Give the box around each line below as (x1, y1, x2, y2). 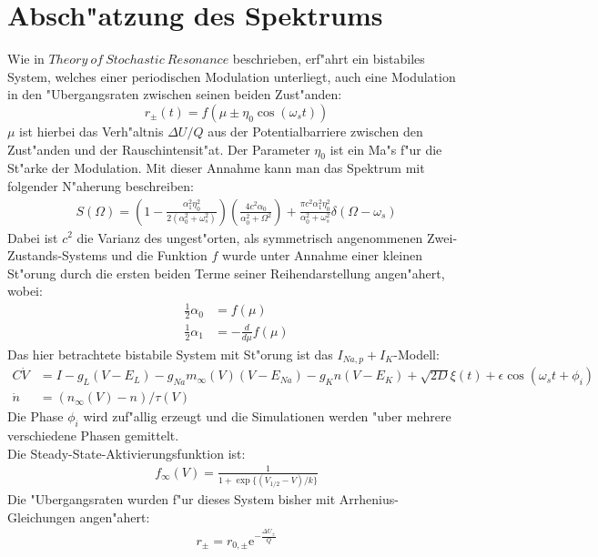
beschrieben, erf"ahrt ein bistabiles (232, 49, 425, 68)
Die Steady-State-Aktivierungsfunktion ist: (7, 443, 246, 462)
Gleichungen (7, 507, 76, 526)
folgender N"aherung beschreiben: (7, 176, 194, 195)
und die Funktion (111, 246, 208, 265)
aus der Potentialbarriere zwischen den (208, 121, 423, 140)
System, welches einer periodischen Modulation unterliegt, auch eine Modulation (7, 66, 456, 86)
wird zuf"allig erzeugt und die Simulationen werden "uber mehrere (83, 407, 451, 426)
